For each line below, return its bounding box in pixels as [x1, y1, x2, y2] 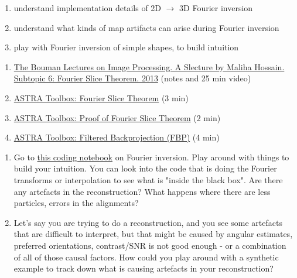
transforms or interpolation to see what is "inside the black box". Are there [13, 173, 283, 186]
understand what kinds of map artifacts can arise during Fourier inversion [13, 21, 279, 33]
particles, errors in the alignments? [13, 197, 139, 209]
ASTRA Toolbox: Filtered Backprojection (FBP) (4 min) [13, 131, 220, 143]
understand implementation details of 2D [13, 2, 162, 13]
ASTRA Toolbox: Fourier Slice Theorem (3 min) [13, 91, 189, 104]
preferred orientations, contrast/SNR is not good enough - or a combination [13, 239, 286, 251]
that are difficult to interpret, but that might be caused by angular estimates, [13, 228, 293, 240]
